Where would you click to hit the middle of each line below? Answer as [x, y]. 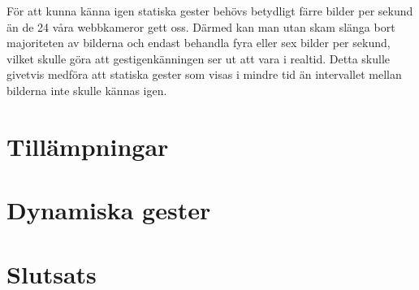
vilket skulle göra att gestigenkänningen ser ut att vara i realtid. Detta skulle [198, 58]
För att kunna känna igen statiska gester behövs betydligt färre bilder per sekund [210, 11]
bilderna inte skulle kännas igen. [87, 90]
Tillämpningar [88, 146]
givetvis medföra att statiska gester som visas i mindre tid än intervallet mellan [204, 74]
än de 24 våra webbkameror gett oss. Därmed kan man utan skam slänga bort [201, 26]
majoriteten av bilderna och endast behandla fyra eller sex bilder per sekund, [199, 43]
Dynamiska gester [109, 210]
